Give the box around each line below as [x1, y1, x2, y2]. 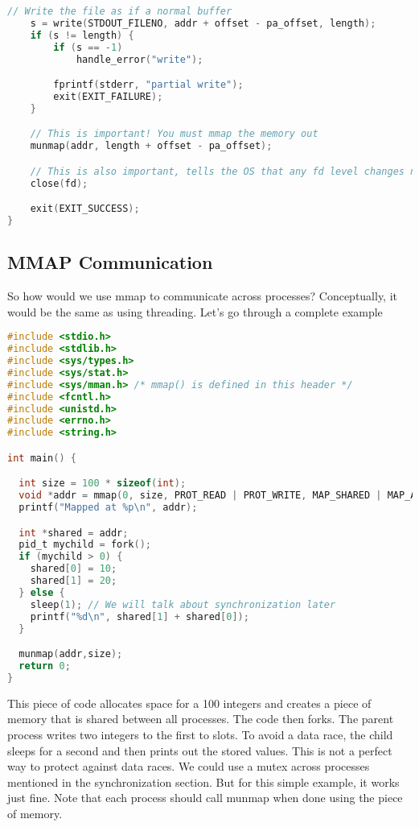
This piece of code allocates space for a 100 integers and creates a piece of [7, 694, 372, 711]
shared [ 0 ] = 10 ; [30, 563, 117, 575]
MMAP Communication [7, 250, 213, 275]
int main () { [7, 452, 76, 464]
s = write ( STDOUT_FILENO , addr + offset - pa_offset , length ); [30, 17, 376, 29]
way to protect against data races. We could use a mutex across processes [7, 758, 370, 775]
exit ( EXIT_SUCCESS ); [30, 203, 140, 215]
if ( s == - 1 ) [53, 41, 123, 53]
